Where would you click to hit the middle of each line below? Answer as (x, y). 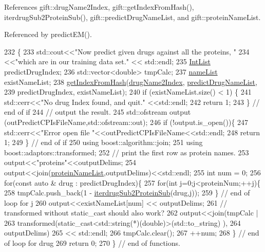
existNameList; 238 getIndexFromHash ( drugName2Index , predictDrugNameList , (131, 82)
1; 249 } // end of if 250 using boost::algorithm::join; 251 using (103, 142)
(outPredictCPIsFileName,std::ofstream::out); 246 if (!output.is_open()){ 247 (126, 122)
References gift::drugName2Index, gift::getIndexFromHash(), (99, 7)
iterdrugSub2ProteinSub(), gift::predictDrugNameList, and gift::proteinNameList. (132, 17)
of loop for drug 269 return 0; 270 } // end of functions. (92, 243)
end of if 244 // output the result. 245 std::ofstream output (98, 112)
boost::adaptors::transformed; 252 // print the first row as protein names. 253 (127, 152)
